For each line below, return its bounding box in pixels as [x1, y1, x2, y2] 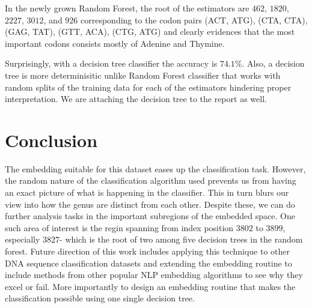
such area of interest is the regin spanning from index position [5, 221, 234, 234]
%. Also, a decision [234, 57, 305, 70]
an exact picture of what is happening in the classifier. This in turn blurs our [5, 186, 289, 199]
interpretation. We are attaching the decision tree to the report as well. [5, 92, 267, 105]
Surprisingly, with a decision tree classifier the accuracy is [5, 57, 218, 70]
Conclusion [5, 127, 98, 152]
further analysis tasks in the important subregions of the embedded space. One [5, 210, 295, 222]
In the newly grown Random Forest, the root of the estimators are [5, 2, 249, 14]
